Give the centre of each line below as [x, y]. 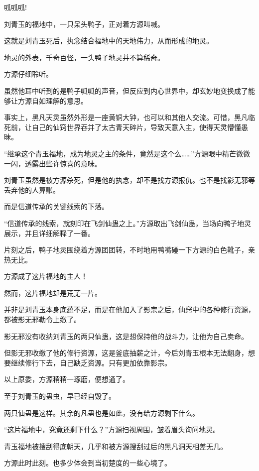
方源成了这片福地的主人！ [46, 276]
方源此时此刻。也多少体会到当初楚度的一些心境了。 [88, 463]
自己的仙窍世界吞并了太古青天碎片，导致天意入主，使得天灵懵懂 [136, 127]
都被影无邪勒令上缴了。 [42, 319]
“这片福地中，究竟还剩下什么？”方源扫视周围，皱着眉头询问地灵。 [112, 429]
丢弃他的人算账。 [32, 189]
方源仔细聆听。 [28, 74]
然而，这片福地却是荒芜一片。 [53, 293]
